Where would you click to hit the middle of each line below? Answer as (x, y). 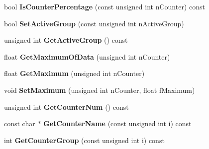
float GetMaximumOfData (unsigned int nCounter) (87, 56)
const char (20, 123)
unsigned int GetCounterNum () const (66, 107)
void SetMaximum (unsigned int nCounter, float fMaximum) (100, 90)
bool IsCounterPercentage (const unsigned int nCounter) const (104, 6)
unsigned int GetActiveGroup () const (66, 40)
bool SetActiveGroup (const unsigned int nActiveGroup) (94, 23)
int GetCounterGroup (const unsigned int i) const (84, 140)
